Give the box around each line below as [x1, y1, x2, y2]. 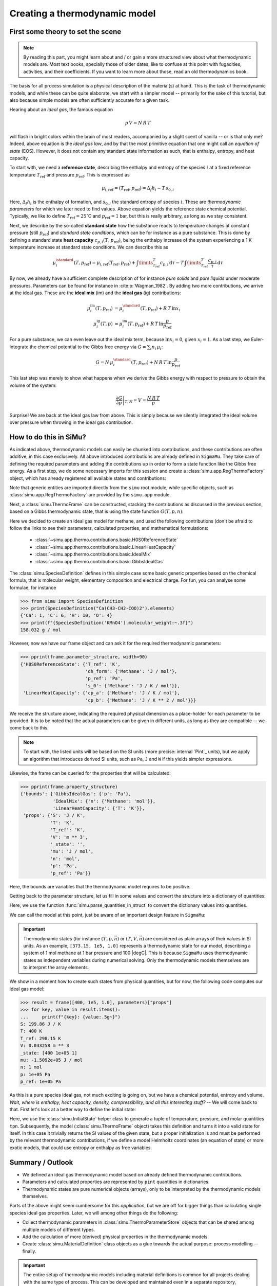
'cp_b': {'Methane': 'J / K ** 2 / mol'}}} [85, 697, 196, 703]
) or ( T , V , [117, 935, 138, 941]
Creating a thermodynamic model [9, 8, 156, 19]
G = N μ [95, 359, 114, 365]
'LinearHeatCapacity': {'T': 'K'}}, [52, 806, 145, 811]
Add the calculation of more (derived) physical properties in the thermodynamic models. [22, 1234, 209, 1240]
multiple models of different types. [22, 1226, 95, 1233]
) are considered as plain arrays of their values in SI [142, 935, 251, 941]
